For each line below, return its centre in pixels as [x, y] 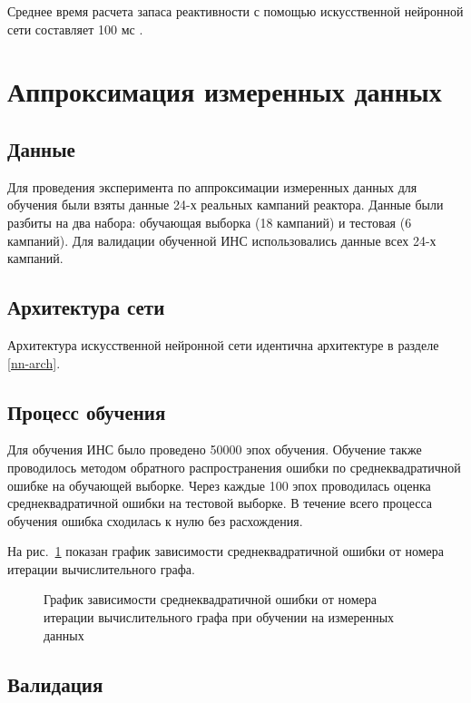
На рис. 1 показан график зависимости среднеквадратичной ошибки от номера [226, 551]
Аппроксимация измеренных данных [225, 91]
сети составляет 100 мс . [75, 29]
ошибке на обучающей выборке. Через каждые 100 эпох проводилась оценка [219, 485]
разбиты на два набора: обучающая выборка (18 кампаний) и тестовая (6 [210, 222]
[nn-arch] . [34, 362]
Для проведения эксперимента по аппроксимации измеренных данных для [212, 186]
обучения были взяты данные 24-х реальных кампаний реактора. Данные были [226, 205]
